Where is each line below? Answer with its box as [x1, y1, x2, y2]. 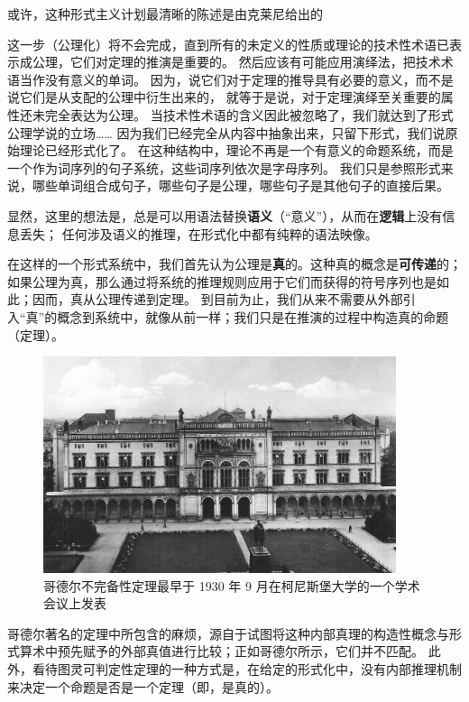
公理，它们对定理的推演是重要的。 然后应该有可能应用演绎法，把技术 [32, 52, 441, 71]
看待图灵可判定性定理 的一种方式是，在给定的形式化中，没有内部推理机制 [32, 660, 462, 679]
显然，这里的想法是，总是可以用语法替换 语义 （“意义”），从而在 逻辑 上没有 [7, 206, 443, 225]
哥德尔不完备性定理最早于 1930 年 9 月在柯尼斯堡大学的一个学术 [43, 576, 420, 595]
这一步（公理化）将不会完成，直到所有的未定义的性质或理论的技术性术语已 [7, 34, 449, 53]
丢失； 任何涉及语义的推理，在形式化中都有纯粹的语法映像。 [19, 224, 378, 243]
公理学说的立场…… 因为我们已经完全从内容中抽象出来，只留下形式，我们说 [7, 123, 446, 142]
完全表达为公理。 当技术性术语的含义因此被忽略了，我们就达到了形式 [44, 105, 454, 124]
